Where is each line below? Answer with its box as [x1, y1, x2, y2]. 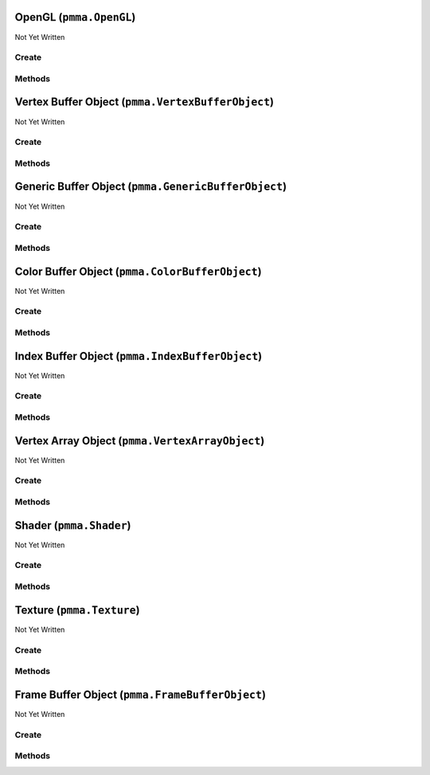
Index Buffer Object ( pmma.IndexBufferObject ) [14, 349, 263, 362]
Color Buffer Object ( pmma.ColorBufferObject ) [14, 264, 262, 278]
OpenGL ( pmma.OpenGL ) [14, 10, 136, 24]
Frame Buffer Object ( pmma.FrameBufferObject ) [14, 687, 267, 701]
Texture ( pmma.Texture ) [14, 603, 140, 616]
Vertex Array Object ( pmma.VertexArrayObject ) [14, 434, 265, 448]
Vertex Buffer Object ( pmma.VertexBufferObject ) [14, 96, 275, 109]
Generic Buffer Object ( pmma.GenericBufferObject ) [14, 180, 287, 194]
